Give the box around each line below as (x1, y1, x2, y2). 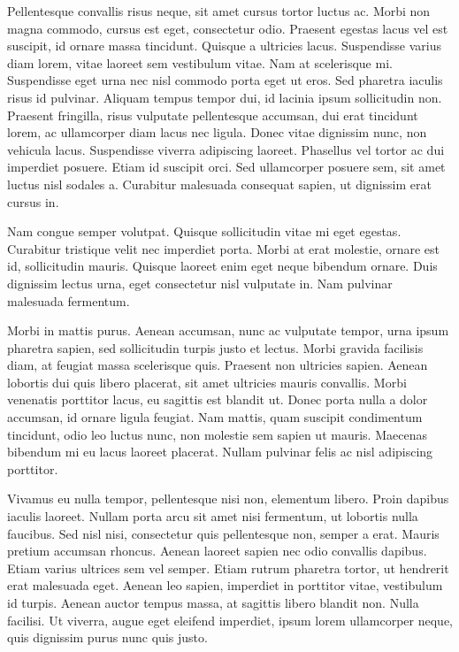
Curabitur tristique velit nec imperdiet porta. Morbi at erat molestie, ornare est (7, 239, 440, 257)
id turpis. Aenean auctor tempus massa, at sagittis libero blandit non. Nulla (7, 594, 419, 611)
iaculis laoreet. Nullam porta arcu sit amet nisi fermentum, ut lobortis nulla (7, 507, 418, 525)
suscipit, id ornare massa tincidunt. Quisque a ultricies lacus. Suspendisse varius (7, 36, 442, 55)
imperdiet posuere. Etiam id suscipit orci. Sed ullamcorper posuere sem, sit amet (7, 157, 446, 176)
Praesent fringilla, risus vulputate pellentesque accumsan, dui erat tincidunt (7, 105, 418, 124)
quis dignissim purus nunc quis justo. (7, 628, 208, 647)
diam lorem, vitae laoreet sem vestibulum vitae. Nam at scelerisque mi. (7, 53, 393, 72)
